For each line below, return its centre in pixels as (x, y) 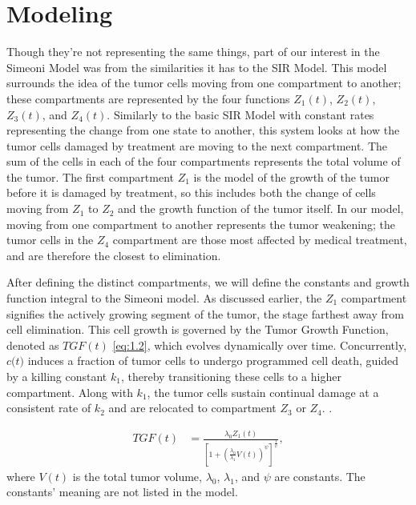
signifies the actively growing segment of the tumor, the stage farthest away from (205, 313)
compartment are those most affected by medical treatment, (260, 240)
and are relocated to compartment (192, 408)
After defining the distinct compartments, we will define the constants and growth (208, 282)
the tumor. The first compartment (91, 176)
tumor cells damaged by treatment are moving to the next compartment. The (197, 145)
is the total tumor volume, (137, 476)
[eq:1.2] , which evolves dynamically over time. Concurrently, (260, 345)
